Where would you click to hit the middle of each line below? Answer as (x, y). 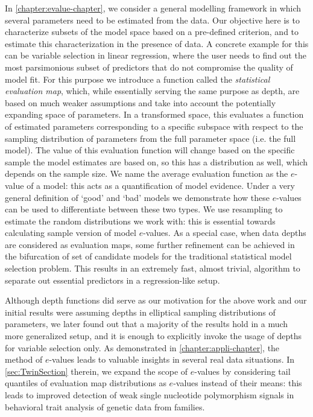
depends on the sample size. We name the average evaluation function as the (147, 173)
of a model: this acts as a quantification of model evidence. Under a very (161, 185)
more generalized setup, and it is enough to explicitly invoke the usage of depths (153, 336)
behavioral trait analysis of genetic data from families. (105, 406)
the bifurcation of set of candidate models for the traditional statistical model (148, 256)
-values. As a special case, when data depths (225, 233)
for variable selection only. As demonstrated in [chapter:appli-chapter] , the (142, 347)
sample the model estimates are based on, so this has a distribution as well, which (156, 161)
